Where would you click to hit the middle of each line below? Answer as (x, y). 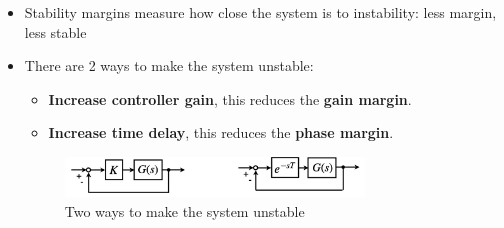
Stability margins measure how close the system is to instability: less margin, (260, 12)
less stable (55, 31)
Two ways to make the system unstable (184, 211)
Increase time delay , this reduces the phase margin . (221, 132)
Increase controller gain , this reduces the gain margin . (230, 98)
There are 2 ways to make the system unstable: (169, 65)
